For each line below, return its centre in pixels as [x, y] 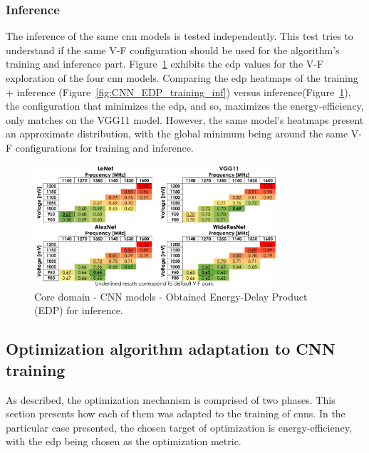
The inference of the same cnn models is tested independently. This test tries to [180, 36]
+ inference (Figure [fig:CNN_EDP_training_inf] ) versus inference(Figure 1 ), [178, 92]
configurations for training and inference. [104, 147]
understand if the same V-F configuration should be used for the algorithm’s [173, 50]
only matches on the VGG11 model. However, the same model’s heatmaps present [185, 119]
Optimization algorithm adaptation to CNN [171, 349]
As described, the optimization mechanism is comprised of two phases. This [171, 399]
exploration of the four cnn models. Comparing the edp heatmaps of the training [182, 78]
